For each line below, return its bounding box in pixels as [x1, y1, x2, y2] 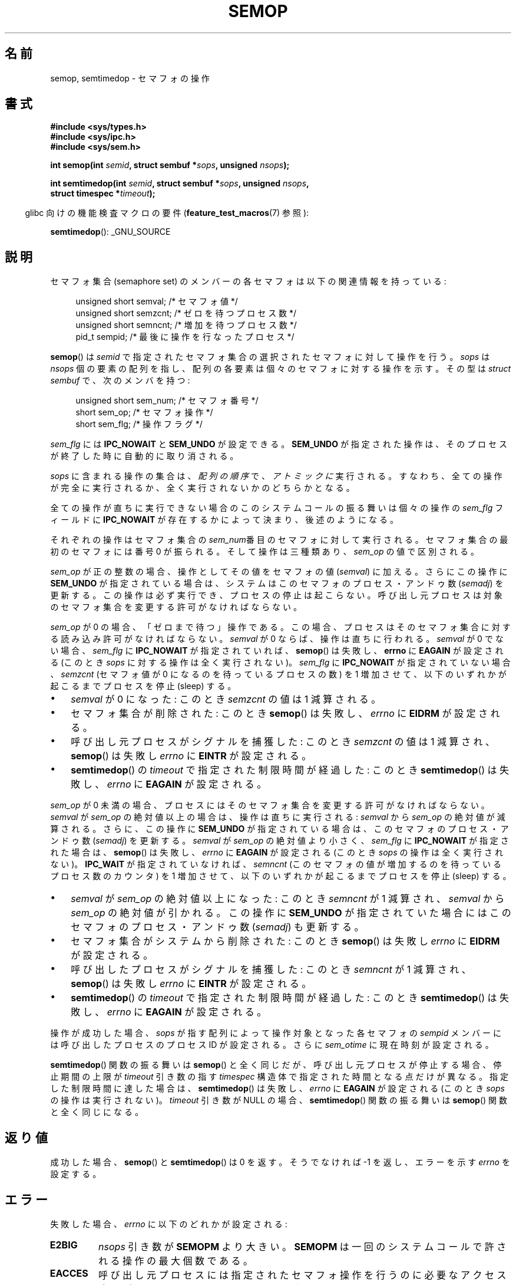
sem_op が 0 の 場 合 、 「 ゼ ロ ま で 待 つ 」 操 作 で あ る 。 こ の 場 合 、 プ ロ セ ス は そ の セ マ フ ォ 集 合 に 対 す [50, 622, 511, 632]
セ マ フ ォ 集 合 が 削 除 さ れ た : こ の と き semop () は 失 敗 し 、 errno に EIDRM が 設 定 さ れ [71, 707, 500, 720]
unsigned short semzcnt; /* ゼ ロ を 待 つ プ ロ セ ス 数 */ [75, 308, 297, 319]
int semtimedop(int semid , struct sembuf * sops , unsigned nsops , [50, 178, 309, 189]
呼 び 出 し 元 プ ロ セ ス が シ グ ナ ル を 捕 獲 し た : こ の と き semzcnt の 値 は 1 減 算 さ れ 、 [71, 736, 495, 748]
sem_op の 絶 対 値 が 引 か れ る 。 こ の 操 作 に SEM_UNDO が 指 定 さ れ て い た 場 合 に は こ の [71, 907, 511, 919]
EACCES [49, 1267, 88, 1279]
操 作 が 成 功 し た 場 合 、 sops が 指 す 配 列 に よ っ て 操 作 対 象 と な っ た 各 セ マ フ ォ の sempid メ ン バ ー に [50, 1028, 501, 1038]
